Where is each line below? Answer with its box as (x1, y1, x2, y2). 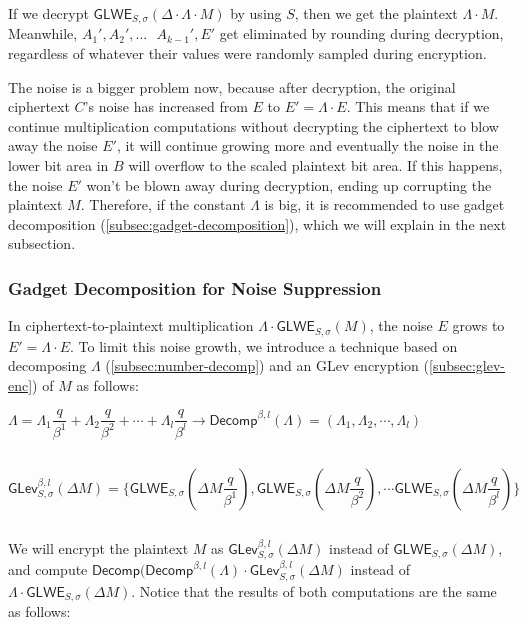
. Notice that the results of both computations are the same (131, 580, 497, 601)
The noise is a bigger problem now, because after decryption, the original (8, 76, 456, 97)
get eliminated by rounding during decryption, (219, 23, 504, 44)
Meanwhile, (8, 23, 78, 44)
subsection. (8, 233, 76, 254)
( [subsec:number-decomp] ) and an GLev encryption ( (105, 355, 430, 376)
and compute (8, 559, 88, 580)
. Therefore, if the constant (80, 194, 246, 215)
